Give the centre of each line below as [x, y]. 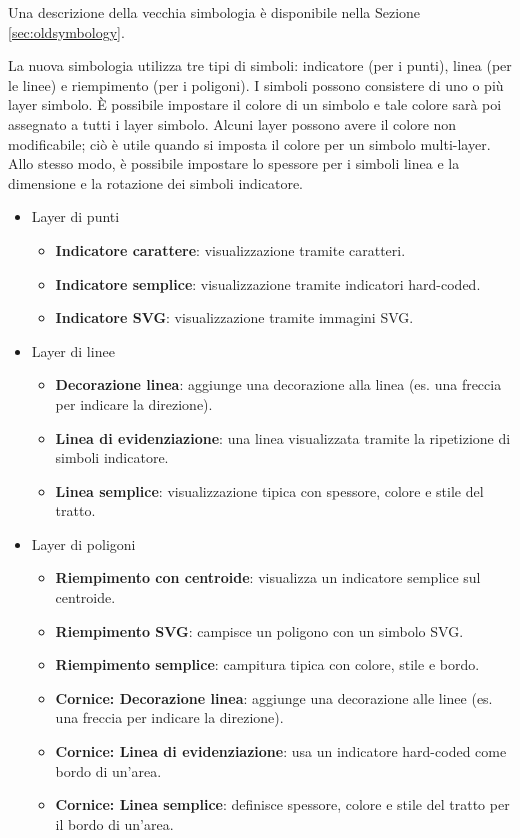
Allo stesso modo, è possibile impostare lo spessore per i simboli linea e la [234, 163]
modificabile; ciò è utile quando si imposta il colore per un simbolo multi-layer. [249, 143]
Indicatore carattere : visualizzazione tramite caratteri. [230, 249]
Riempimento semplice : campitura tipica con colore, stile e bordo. [267, 664]
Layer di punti [75, 216]
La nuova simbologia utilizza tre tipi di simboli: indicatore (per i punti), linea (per [260, 65]
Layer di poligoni [83, 543]
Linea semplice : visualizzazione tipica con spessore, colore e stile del [269, 490]
